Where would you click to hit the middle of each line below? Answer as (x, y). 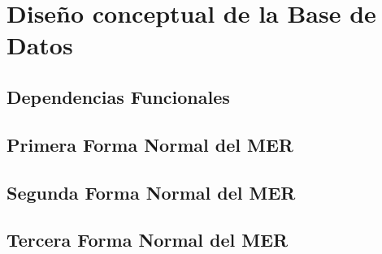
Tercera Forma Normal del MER (148, 240)
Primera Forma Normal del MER (150, 144)
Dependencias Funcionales (118, 96)
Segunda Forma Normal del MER (151, 192)
